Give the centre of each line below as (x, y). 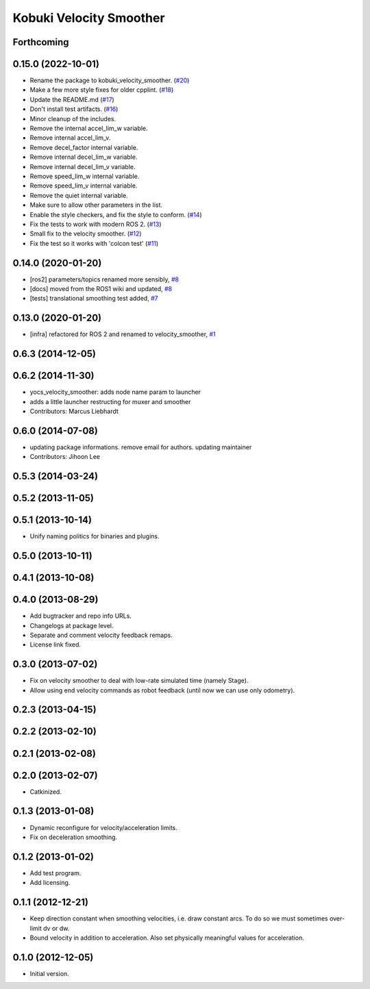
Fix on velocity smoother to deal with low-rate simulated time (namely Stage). (139, 681)
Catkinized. (46, 792)
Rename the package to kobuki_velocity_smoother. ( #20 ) (110, 80)
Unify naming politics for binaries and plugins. (95, 536)
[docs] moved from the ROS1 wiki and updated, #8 (101, 289)
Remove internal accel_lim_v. (70, 138)
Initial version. (50, 973)
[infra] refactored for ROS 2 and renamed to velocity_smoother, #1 (123, 334)
